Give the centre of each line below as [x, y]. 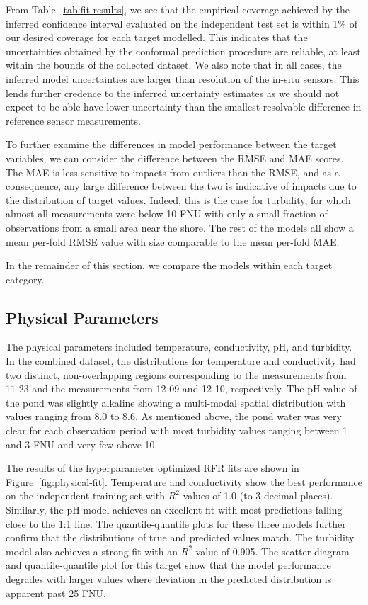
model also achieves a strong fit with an [92, 551]
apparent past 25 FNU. [56, 593]
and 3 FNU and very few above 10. [82, 444]
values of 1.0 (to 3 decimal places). [258, 496]
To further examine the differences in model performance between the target [171, 144]
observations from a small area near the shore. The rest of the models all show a [180, 227]
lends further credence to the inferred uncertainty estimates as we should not [173, 92]
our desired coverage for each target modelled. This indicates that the [157, 37]
